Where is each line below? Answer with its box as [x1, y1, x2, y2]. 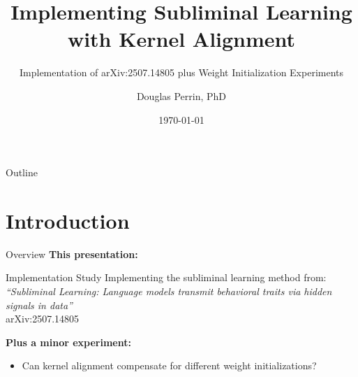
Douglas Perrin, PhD [136, 88, 227, 103]
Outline [6, 165, 38, 180]
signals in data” [6, 297, 73, 312]
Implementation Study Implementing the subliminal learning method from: [6, 270, 327, 285]
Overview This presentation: [6, 246, 138, 261]
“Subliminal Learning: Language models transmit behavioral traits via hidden [6, 284, 332, 298]
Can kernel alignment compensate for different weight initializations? [22, 358, 317, 373]
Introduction [6, 206, 130, 234]
